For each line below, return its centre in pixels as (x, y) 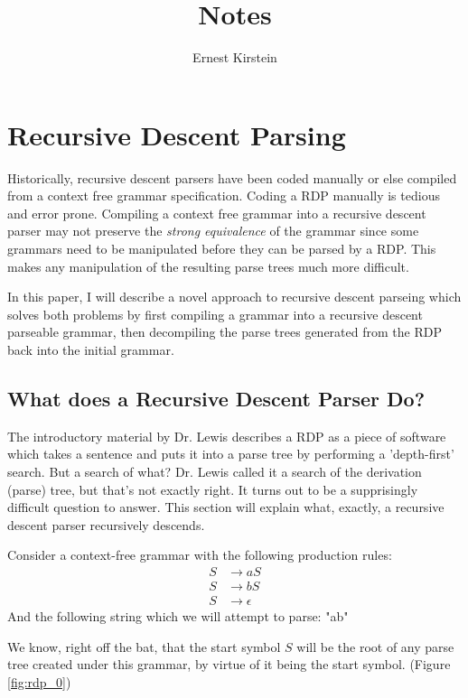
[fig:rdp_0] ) (39, 681)
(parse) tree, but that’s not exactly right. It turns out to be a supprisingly (213, 489)
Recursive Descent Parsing (177, 134)
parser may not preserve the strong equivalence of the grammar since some (213, 231)
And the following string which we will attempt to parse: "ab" (178, 616)
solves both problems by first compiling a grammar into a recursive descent (215, 314)
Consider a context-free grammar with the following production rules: (200, 555)
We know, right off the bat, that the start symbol (144, 646)
